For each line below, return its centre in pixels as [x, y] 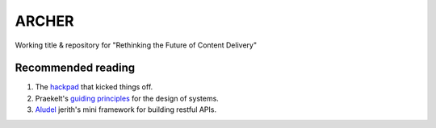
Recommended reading [75, 68]
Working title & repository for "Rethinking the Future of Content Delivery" [136, 45]
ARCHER [44, 21]
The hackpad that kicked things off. [94, 87]
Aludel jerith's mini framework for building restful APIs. [126, 109]
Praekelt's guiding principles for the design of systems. [127, 98]
